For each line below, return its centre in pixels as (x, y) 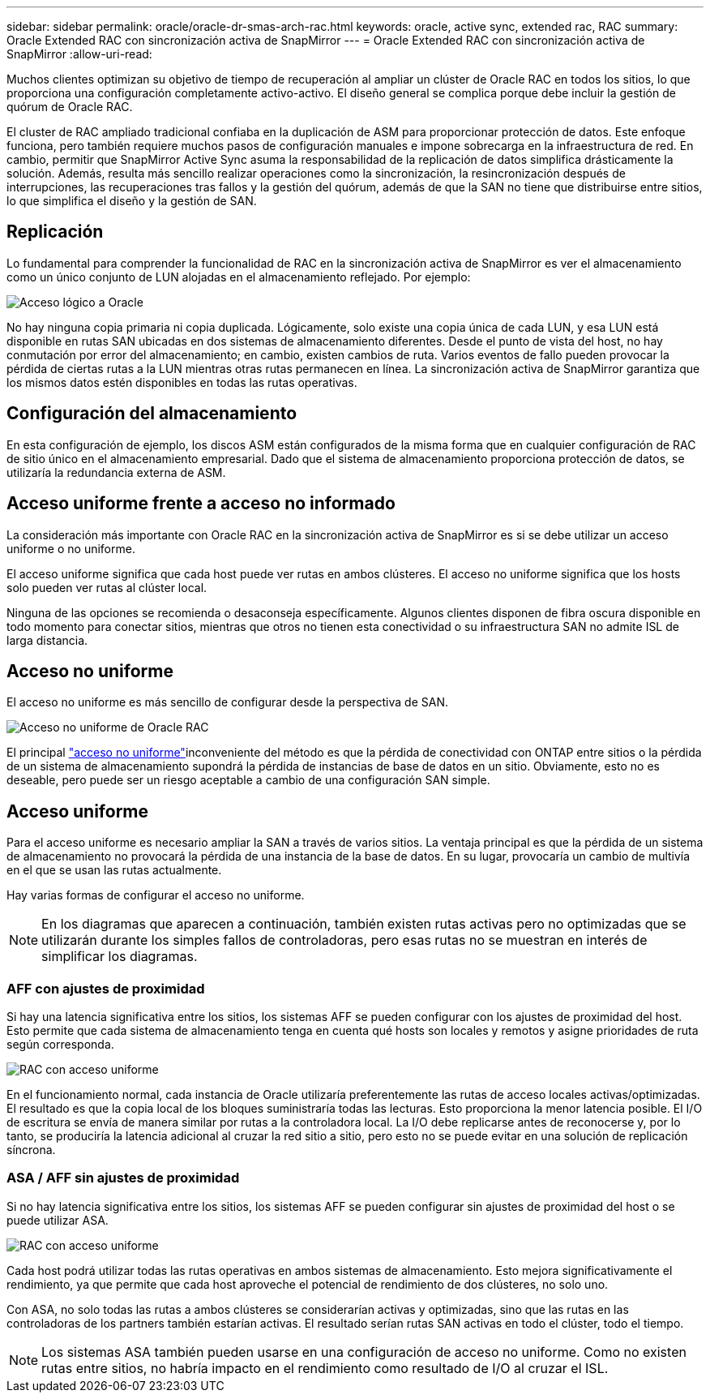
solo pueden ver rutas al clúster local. (107, 587)
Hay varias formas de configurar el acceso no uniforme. (156, 895)
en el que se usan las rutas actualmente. (114, 870)
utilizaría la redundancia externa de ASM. (116, 472)
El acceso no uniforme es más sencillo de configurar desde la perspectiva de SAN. (228, 702)
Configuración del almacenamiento (152, 414)
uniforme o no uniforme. (71, 548)
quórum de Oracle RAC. (70, 107)
